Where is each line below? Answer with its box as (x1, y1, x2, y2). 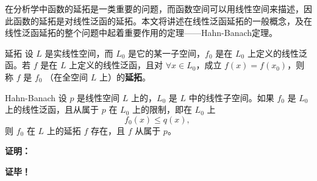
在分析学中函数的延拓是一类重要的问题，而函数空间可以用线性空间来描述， (5, 2, 304, 15)
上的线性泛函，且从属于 (5, 103, 99, 116)
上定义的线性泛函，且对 (69, 59, 163, 71)
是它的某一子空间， (128, 46, 205, 59)
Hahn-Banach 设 (5, 91, 67, 104)
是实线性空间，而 (45, 46, 113, 59)
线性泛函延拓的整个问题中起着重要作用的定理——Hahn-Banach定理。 (5, 26, 278, 39)
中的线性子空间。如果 (188, 91, 274, 104)
